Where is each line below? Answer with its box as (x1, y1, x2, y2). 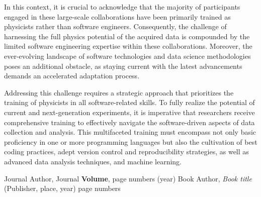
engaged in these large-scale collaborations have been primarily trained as (4, 11, 231, 22)
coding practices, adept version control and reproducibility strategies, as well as (4, 146, 249, 157)
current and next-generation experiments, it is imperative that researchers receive (4, 107, 255, 117)
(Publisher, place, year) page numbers (4, 183, 121, 193)
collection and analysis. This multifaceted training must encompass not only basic (4, 127, 256, 137)
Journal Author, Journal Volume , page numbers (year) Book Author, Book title (4, 173, 252, 183)
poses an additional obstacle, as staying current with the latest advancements (4, 60, 242, 71)
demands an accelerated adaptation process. (4, 70, 140, 81)
